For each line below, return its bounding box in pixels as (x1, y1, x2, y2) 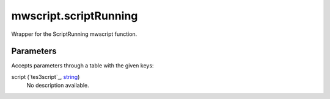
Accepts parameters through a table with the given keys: (11, 62, 154, 69)
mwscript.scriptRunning (11, 9, 138, 22)
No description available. (26, 82, 90, 89)
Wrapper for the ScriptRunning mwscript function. (11, 30, 137, 38)
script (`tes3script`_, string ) (11, 73, 80, 80)
